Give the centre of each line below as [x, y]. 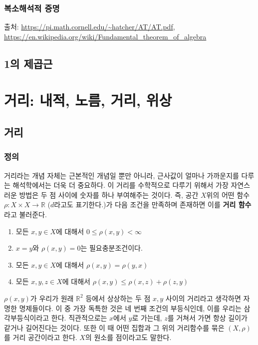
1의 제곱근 [28, 63]
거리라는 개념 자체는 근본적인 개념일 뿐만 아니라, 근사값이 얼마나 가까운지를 [122, 175]
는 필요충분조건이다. [112, 248]
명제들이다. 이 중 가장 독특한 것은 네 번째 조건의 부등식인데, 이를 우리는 [130, 308]
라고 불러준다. [25, 214]
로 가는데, [147, 318]
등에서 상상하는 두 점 [118, 298]
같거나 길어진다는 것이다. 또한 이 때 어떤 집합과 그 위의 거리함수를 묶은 [114, 327]
